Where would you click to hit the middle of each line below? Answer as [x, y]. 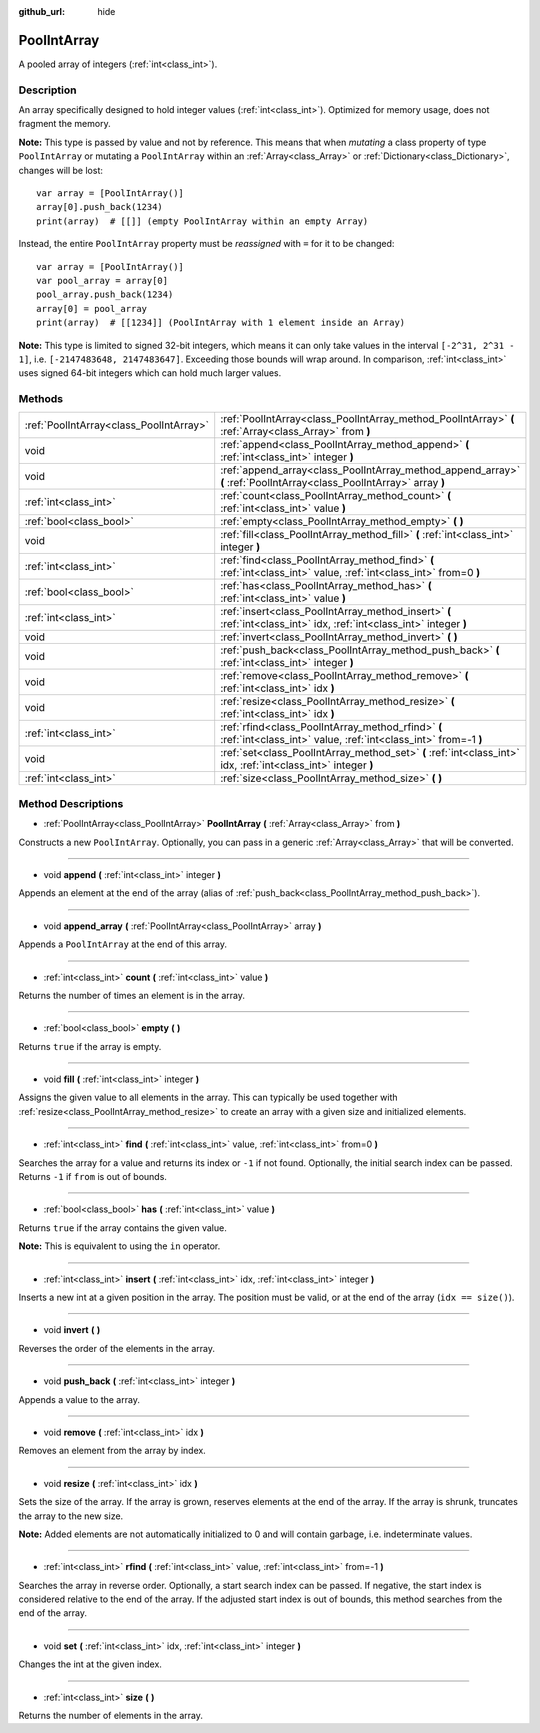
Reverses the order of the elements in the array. [116, 1348]
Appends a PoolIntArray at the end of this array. [122, 944]
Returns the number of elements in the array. [111, 1716]
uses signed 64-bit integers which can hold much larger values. [150, 373]
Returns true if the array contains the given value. [122, 1227]
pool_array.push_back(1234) [105, 294]
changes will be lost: [61, 170]
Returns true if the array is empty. [90, 1046]
